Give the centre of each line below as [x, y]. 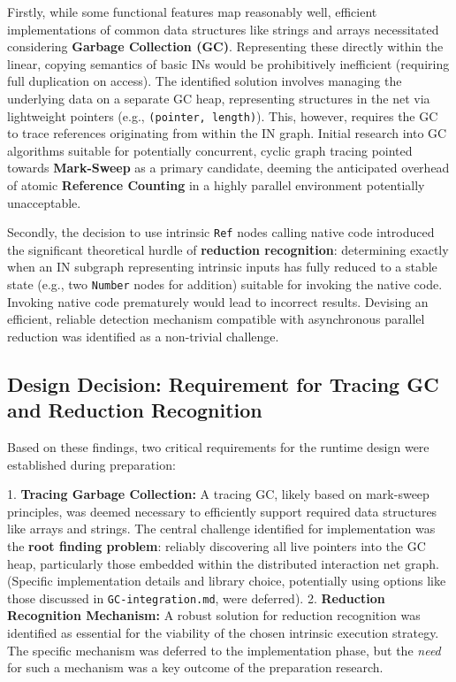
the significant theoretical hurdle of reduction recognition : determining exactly [228, 249]
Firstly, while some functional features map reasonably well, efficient [192, 11]
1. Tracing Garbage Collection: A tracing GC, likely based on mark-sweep [218, 494]
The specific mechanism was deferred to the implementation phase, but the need [224, 650]
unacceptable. [44, 202]
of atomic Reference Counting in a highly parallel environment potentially [216, 185]
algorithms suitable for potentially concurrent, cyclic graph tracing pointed [210, 150]
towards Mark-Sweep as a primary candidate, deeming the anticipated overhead [228, 168]
